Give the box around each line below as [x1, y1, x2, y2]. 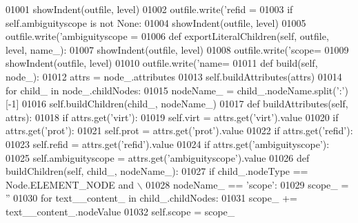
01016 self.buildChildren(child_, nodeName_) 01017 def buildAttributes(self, [22, 96, 348, 111]
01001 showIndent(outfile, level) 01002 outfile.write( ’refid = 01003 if [6, 2, 293, 16]
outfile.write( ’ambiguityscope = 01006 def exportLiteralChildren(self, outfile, [6, 29, 329, 43]
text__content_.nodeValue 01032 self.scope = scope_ [6, 204, 235, 218]
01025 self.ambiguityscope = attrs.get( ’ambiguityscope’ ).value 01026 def [6, 150, 310, 164]
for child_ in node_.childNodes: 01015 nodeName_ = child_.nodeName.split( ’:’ [6, 83, 345, 97]
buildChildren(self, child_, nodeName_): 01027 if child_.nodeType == [6, 164, 308, 178]
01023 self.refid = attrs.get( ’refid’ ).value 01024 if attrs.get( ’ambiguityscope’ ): [6, 136, 330, 151]
